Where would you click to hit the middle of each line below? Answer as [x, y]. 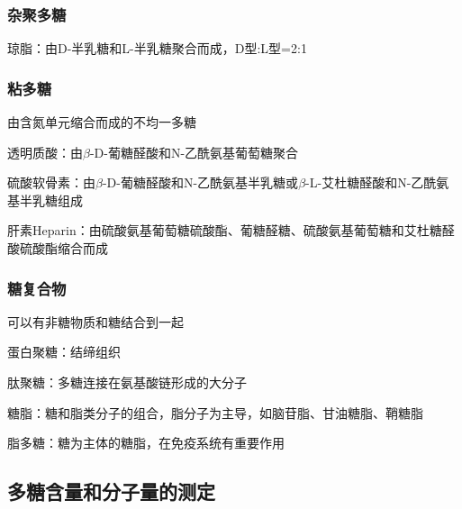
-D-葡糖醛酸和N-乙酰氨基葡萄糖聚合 [194, 152]
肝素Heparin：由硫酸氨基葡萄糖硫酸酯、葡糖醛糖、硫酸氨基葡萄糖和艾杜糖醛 [231, 230]
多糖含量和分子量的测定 [111, 491]
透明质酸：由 [45, 152]
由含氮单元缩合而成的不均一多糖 [102, 122]
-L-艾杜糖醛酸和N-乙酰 [371, 182]
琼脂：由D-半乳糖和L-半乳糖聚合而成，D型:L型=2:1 [157, 48]
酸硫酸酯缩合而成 [58, 248]
